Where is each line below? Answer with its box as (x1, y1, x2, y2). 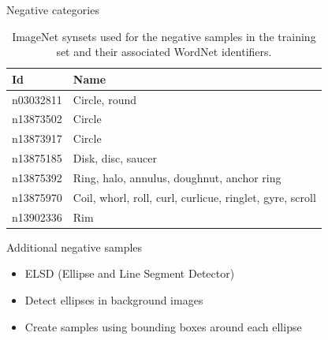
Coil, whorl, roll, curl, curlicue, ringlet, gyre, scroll (73, 189, 316, 205)
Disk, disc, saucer (73, 150, 158, 166)
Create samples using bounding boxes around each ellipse (24, 318, 302, 334)
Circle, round (73, 91, 137, 107)
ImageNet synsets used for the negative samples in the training (12, 28, 316, 44)
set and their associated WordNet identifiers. (56, 43, 272, 60)
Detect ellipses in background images (24, 291, 203, 308)
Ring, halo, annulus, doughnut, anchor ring (73, 170, 281, 185)
